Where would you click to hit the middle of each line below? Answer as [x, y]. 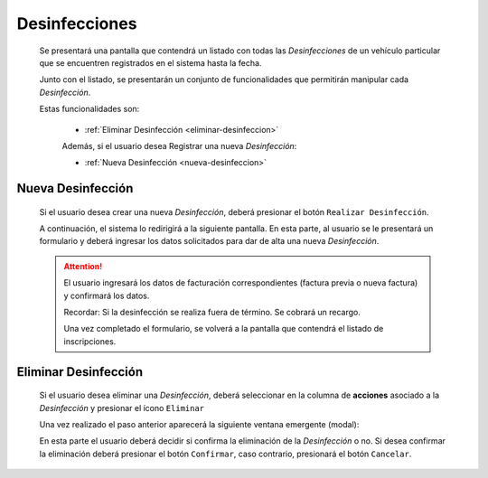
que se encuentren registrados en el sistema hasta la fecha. [150, 62]
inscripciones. [90, 341]
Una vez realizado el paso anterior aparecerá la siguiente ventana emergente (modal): [199, 424]
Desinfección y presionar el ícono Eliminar [122, 408]
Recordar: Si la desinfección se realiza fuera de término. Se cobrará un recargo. [212, 313]
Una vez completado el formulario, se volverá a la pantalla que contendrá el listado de [224, 329]
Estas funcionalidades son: [89, 109]
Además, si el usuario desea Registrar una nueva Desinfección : [179, 145]
